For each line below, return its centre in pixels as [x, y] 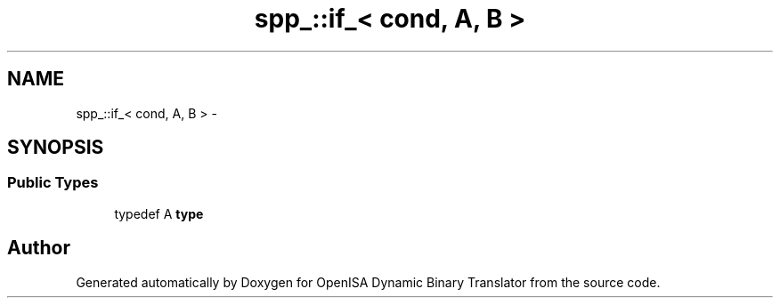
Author [39, 248]
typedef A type [159, 213]
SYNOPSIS [56, 148]
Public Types [53, 183]
